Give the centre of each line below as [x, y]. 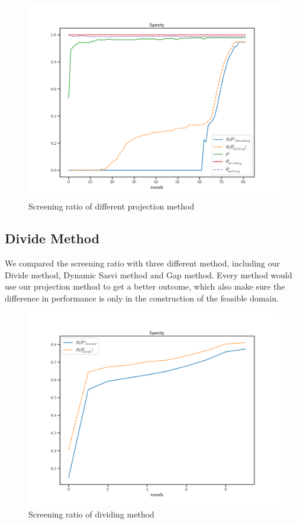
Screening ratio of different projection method [112, 206]
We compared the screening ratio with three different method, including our [143, 263]
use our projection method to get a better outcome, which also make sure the [145, 286]
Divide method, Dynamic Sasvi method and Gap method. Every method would [148, 274]
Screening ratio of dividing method [91, 514]
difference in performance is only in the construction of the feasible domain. [142, 298]
